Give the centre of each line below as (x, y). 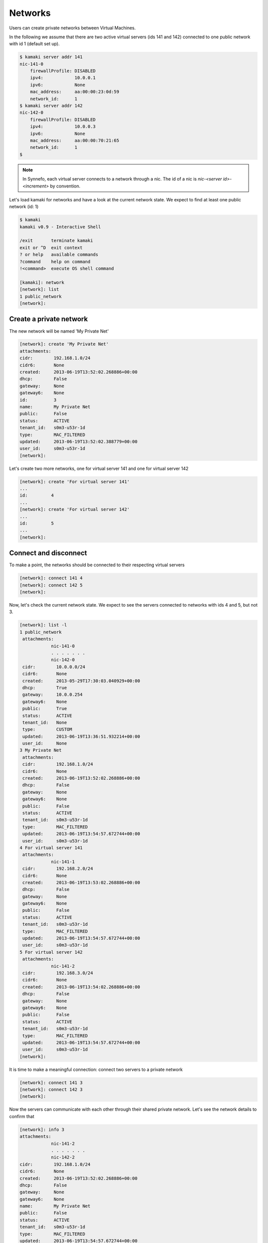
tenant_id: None (45, 722)
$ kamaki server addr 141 (51, 57)
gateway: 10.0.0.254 (53, 695)
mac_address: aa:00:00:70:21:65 (74, 140)
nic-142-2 (63, 1157)
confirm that (22, 1116)
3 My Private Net (41, 750)
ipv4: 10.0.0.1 (63, 78)
